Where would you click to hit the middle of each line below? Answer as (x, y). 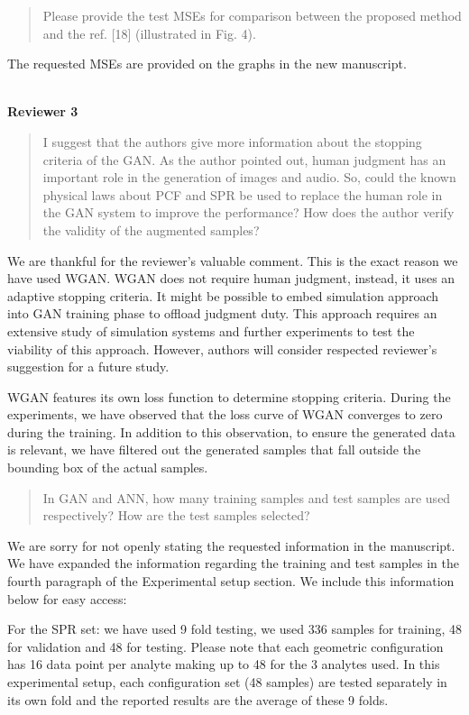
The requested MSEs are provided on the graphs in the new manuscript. (207, 64)
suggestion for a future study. (88, 367)
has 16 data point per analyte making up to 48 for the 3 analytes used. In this (224, 664)
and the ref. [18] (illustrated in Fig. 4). (149, 33)
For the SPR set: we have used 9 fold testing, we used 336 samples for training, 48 (234, 629)
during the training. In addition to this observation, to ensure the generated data (231, 431)
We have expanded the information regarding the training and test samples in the (233, 563)
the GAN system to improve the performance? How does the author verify (248, 212)
